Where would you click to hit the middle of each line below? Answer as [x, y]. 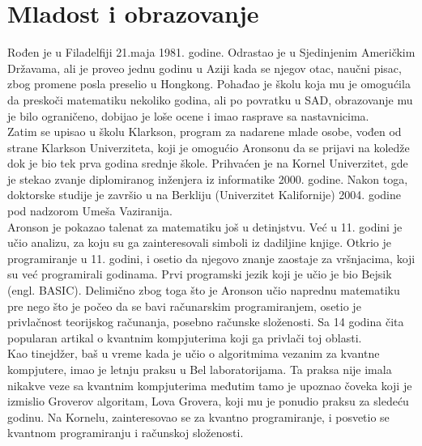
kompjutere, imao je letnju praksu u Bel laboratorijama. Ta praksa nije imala [200, 369]
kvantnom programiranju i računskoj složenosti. [126, 433]
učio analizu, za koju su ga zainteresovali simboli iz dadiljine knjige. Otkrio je [200, 242]
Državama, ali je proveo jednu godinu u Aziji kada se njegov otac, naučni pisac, [205, 68]
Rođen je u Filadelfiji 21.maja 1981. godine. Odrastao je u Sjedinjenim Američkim [211, 52]
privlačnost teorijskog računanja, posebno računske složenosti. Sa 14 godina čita [206, 322]
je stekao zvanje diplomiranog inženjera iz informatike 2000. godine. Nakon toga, [208, 178]
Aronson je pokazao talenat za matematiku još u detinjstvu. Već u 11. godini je [205, 226]
